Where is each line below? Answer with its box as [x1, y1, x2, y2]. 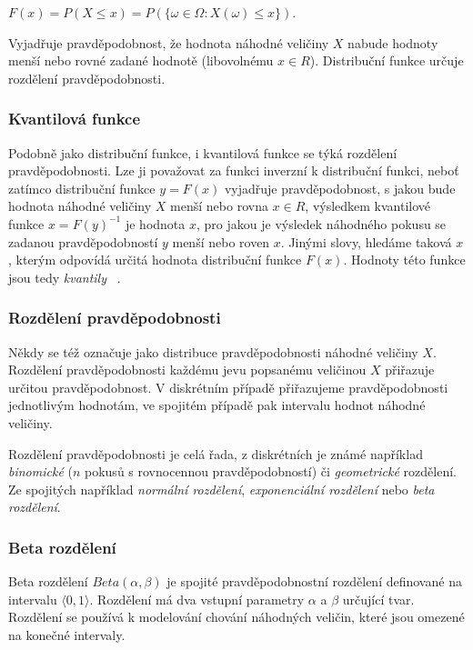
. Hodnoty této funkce [343, 250, 466, 269]
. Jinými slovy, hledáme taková [280, 232, 452, 251]
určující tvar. [342, 589, 415, 608]
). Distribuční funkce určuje [309, 51, 464, 70]
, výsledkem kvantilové [305, 196, 431, 215]
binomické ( [8, 462, 73, 481]
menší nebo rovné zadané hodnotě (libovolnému [8, 51, 274, 70]
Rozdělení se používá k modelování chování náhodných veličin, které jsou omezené [8, 607, 465, 626]
